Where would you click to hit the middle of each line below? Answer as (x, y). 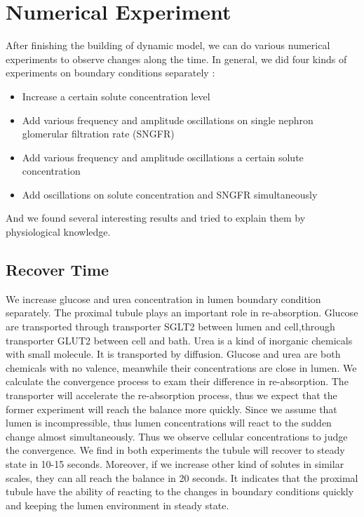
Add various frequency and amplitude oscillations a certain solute (163, 157)
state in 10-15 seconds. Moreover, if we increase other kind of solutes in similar (175, 463)
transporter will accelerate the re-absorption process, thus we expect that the (171, 395)
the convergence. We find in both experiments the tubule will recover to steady (175, 450)
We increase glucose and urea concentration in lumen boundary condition (163, 298)
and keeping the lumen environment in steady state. (117, 505)
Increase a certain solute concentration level (116, 96)
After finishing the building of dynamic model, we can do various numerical (168, 45)
